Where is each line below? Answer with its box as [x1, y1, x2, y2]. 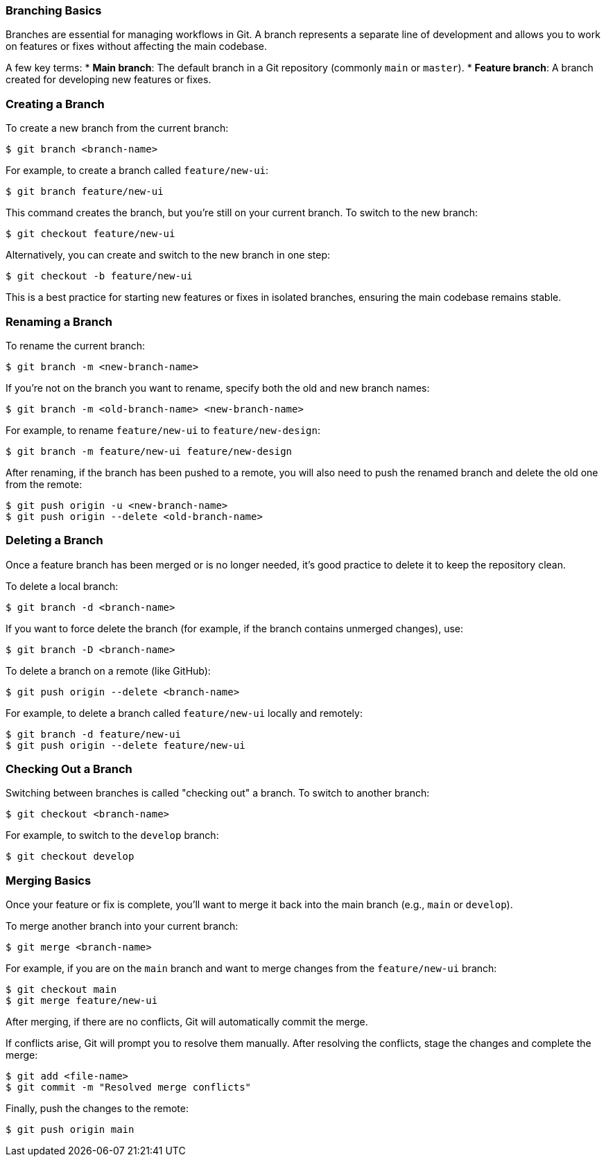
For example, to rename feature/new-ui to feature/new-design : [6, 424, 320, 436]
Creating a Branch [6, 96, 105, 111]
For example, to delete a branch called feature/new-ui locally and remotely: [6, 706, 363, 719]
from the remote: [6, 478, 83, 490]
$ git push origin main [6, 1124, 135, 1136]
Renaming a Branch [6, 314, 112, 329]
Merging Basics [6, 873, 92, 887]
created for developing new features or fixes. [6, 73, 211, 86]
